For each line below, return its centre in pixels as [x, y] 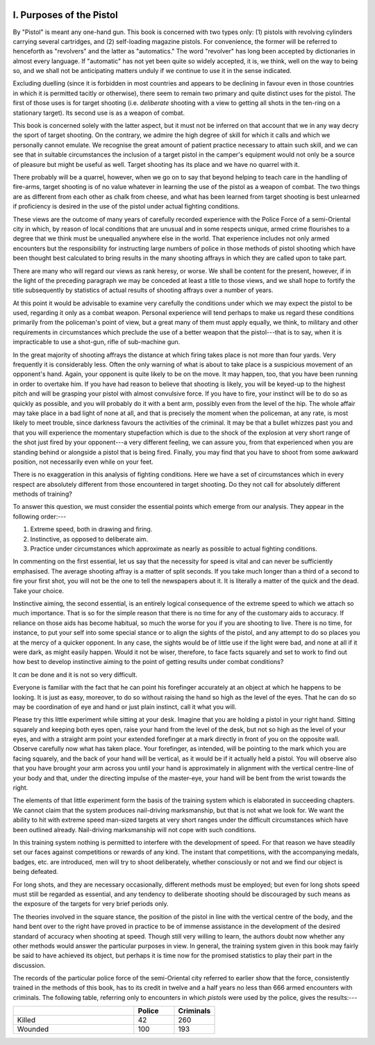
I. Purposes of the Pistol [65, 15]
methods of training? [42, 494]
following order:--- [40, 516]
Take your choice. [39, 590]
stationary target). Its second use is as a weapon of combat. [99, 113]
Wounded [33, 1029]
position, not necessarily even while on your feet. [83, 462]
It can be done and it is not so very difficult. [75, 674]
